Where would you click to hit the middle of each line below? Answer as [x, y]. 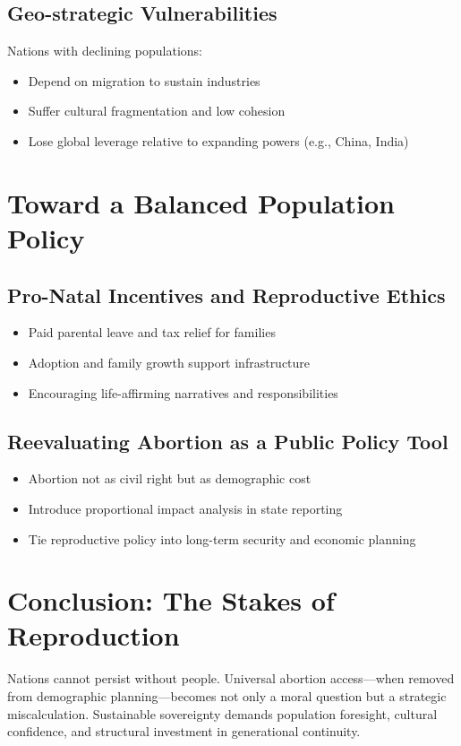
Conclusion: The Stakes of [171, 600]
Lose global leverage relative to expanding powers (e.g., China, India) [218, 140]
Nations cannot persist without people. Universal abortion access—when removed [231, 678]
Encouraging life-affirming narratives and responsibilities [183, 392]
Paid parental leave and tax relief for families [152, 332]
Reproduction [94, 635]
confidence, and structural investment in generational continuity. [184, 731]
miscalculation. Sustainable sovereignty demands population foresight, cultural [222, 713]
